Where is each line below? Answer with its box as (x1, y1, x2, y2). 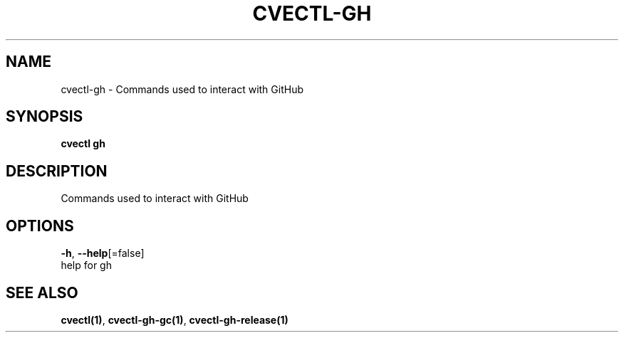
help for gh (61, 259, 112, 272)
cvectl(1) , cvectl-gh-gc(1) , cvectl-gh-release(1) (61, 313, 288, 326)
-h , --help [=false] (61, 247, 145, 260)
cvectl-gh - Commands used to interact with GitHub (61, 83, 303, 95)
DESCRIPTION (6, 162, 108, 180)
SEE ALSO (6, 283, 78, 302)
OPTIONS (6, 216, 74, 235)
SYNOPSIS (6, 107, 83, 126)
